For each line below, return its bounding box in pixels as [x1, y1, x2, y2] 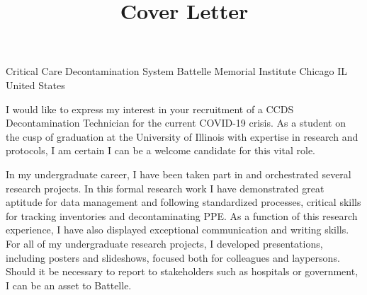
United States [6, 77, 65, 92]
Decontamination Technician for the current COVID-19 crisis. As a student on [6, 115, 346, 130]
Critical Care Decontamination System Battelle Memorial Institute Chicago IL [6, 64, 347, 79]
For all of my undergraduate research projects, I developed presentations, [6, 236, 323, 250]
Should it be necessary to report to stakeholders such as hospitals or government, [6, 264, 358, 279]
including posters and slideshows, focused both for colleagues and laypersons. [6, 250, 340, 265]
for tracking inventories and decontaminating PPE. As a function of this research [6, 208, 358, 223]
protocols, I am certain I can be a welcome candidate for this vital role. [6, 143, 315, 158]
